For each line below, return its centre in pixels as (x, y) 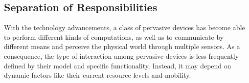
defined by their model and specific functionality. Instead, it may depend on (118, 65)
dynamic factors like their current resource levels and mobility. (98, 75)
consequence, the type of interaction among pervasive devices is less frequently (122, 56)
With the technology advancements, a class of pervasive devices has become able (124, 27)
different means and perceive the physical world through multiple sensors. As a (122, 46)
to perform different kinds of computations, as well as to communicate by (114, 37)
